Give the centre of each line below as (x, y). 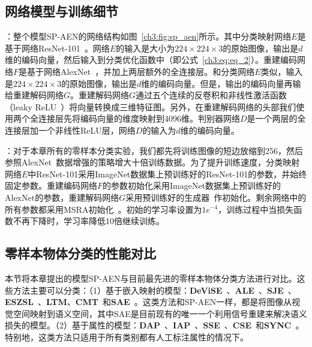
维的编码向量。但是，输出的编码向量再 (217, 83)
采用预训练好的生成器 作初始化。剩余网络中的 (216, 197)
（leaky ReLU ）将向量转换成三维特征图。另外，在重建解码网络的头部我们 (151, 106)
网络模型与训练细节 (61, 11)
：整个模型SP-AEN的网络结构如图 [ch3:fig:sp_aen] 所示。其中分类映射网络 (148, 36)
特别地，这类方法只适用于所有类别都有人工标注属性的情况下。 (127, 337)
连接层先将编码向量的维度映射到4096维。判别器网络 (139, 118)
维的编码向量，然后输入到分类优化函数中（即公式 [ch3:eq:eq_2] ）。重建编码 (151, 60)
